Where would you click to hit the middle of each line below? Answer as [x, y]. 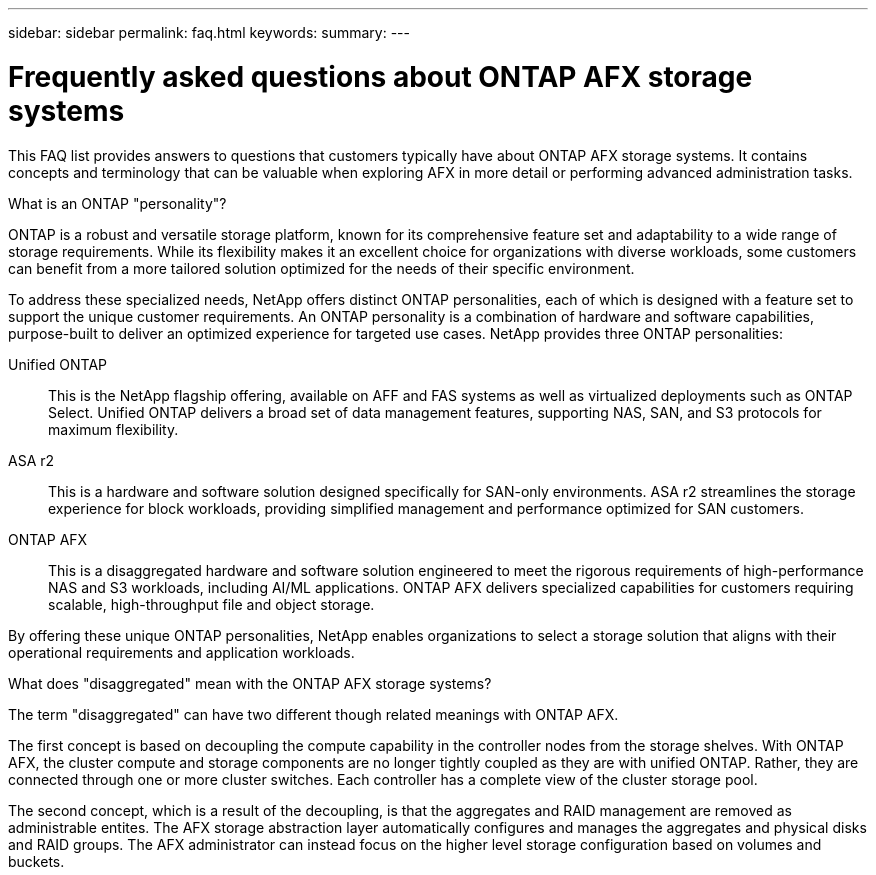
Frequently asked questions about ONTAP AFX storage [380, 76]
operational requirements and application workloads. [181, 652]
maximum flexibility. [113, 429]
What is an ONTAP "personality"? [117, 203]
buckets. [36, 861]
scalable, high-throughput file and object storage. [211, 604]
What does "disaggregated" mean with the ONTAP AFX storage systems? [250, 683]
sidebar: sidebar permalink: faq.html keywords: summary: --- [209, 32]
